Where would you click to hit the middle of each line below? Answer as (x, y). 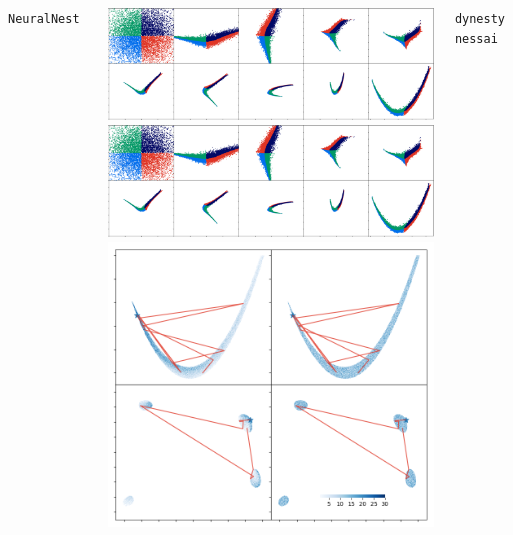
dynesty (479, 19)
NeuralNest (44, 19)
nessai (476, 38)
